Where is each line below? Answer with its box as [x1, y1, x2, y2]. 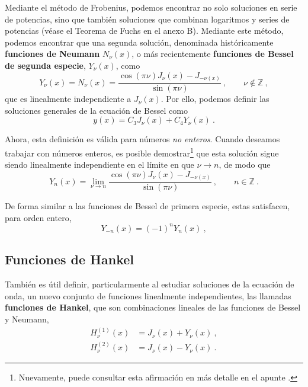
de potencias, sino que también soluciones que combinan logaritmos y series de [5, 12, 290, 25]
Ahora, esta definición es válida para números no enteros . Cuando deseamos [5, 133, 280, 145]
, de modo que [219, 158, 271, 171]
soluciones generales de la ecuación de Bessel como [5, 104, 188, 116]
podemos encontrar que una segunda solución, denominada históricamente [5, 36, 274, 48]
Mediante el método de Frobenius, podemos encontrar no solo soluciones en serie [5, 1, 297, 13]
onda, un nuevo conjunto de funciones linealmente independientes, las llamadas [5, 289, 291, 302]
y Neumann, [5, 312, 49, 325]
